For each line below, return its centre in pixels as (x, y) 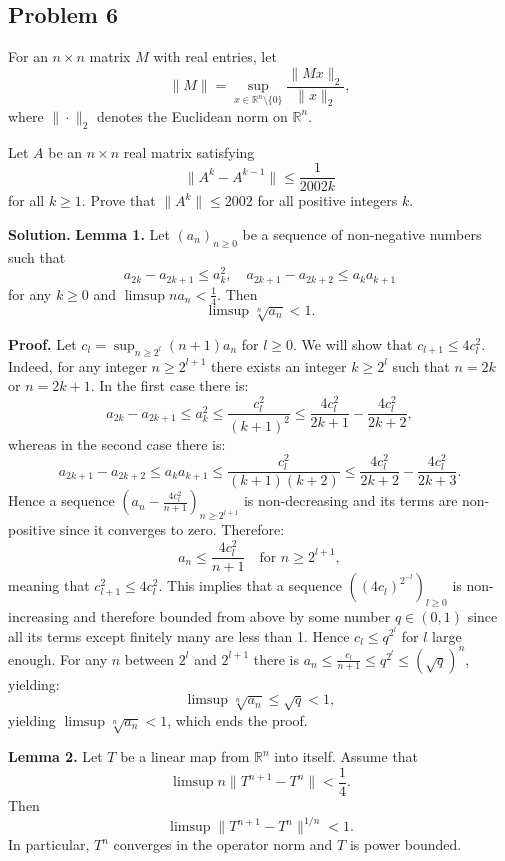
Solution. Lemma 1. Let (89, 233)
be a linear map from (185, 756)
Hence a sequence (61, 500)
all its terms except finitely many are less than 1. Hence (179, 635)
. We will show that (353, 344)
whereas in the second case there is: (117, 443)
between (149, 658)
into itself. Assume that (346, 756)
